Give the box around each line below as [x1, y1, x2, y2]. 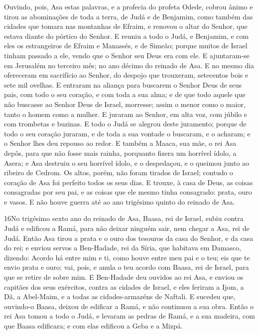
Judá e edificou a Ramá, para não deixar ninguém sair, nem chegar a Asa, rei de [4, 223, 250, 233]
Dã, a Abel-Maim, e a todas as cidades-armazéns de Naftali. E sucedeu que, [4, 291, 236, 302]
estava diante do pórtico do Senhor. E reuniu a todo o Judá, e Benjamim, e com [4, 30, 249, 41]
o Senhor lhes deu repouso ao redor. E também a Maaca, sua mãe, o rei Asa [4, 138, 237, 148]
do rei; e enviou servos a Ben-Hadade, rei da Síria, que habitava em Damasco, [4, 242, 241, 253]
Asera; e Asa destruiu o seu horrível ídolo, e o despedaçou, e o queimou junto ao [4, 157, 250, 168]
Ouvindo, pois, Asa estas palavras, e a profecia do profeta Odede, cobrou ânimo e [4, 1, 253, 11]
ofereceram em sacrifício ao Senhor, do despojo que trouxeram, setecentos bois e [4, 70, 249, 80]
